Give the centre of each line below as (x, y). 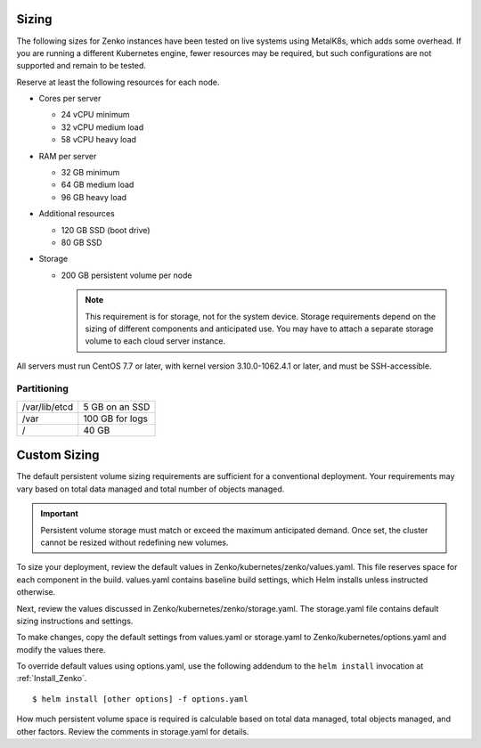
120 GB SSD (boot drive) (106, 230)
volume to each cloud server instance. (155, 341)
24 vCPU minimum (95, 115)
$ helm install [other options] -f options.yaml (140, 699)
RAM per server (68, 156)
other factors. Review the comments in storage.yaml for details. (133, 731)
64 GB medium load (98, 185)
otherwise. (36, 592)
